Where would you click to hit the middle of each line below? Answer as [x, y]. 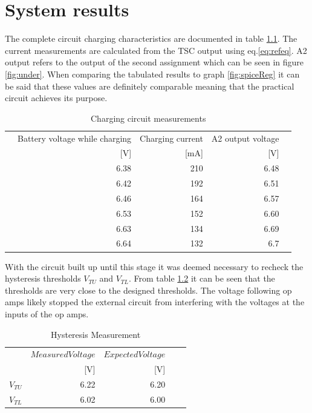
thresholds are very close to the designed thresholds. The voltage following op [148, 290]
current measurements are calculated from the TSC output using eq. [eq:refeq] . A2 [156, 50]
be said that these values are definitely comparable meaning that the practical [150, 86]
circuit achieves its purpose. [56, 98]
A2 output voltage [245, 138]
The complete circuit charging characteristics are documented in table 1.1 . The [151, 38]
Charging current [171, 138]
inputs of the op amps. [47, 313]
